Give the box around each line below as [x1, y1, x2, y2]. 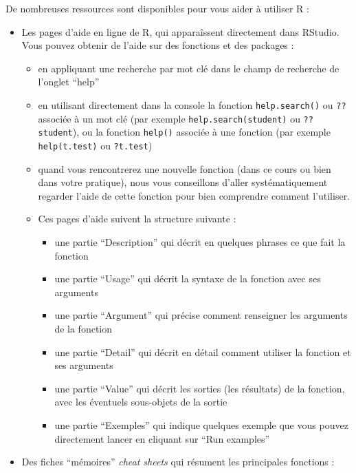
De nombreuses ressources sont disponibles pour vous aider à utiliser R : [5, 1, 309, 15]
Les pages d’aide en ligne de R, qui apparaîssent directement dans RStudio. [21, 24, 340, 39]
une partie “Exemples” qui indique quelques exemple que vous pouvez [54, 417, 348, 432]
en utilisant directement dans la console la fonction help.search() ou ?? [38, 97, 346, 112]
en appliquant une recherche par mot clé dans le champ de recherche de [38, 61, 340, 75]
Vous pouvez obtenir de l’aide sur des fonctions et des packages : [21, 38, 294, 52]
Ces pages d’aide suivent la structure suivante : [38, 211, 236, 226]
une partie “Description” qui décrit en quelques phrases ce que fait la [54, 234, 346, 249]
